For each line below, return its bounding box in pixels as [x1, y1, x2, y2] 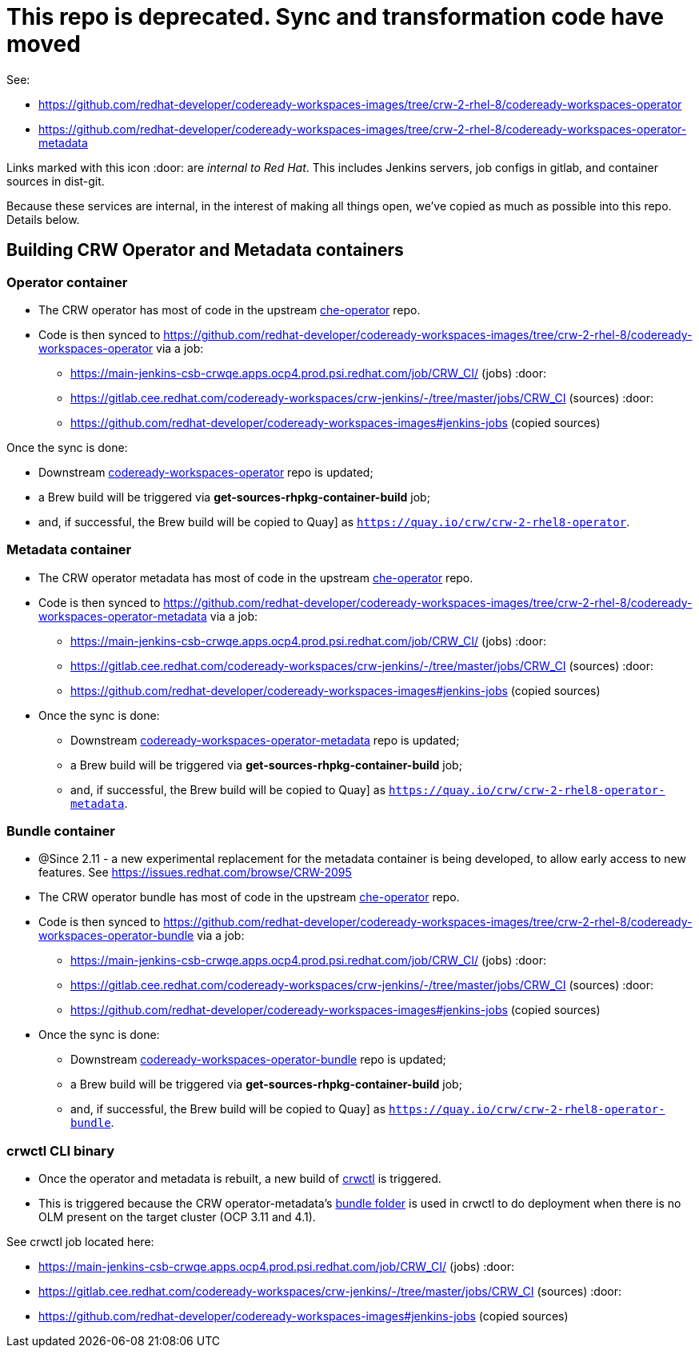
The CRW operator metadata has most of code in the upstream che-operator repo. [38, 570, 473, 585]
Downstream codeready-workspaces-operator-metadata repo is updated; [70, 733, 460, 747]
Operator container [6, 274, 128, 290]
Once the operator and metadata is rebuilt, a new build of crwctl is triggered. [38, 1172, 441, 1186]
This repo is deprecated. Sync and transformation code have [6, 3, 664, 30]
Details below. [6, 212, 80, 226]
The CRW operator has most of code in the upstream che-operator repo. [38, 302, 421, 317]
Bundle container [6, 823, 115, 840]
